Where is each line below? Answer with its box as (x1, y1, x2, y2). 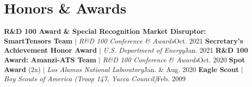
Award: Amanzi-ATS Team (4, 54, 97, 64)
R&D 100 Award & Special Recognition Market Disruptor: (4, 26, 206, 36)
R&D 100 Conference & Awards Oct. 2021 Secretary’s (78, 35, 243, 45)
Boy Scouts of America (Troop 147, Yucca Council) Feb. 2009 (4, 73, 186, 84)
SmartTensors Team (4, 35, 73, 45)
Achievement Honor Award (4, 45, 97, 55)
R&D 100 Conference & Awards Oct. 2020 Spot (102, 54, 245, 64)
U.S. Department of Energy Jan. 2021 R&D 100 (103, 45, 248, 55)
